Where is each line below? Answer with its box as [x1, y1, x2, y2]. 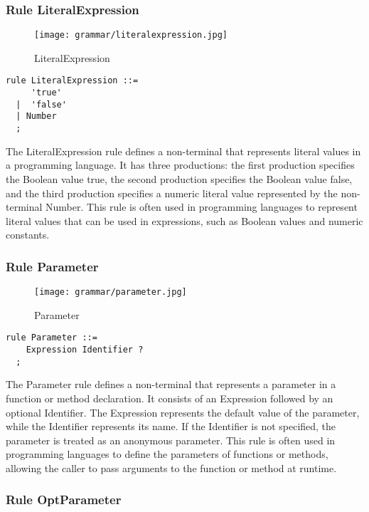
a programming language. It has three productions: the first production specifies [6, 157, 355, 172]
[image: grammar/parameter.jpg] [34, 287, 187, 298]
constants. [6, 227, 50, 242]
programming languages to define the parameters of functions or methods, [6, 446, 328, 461]
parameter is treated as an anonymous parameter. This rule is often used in [6, 432, 336, 447]
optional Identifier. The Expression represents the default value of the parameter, [6, 404, 360, 419]
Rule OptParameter [6, 491, 122, 508]
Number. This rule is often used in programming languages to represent [46, 199, 358, 214]
